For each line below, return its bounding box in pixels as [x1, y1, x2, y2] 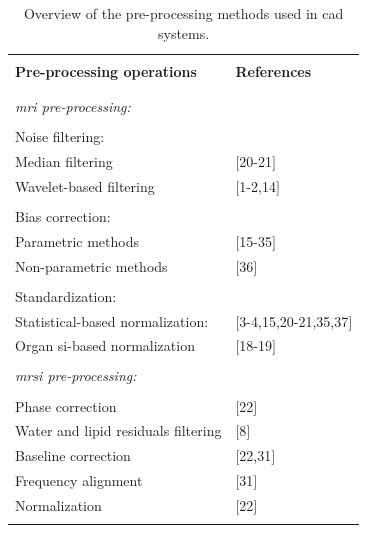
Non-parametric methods [15, 255, 168, 276]
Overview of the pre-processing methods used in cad [23, 3, 344, 23]
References [235, 60, 312, 81]
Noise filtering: [15, 126, 105, 147]
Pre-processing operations [15, 60, 197, 81]
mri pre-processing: [15, 96, 131, 117]
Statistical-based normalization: [15, 310, 209, 331]
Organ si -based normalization [15, 335, 195, 356]
